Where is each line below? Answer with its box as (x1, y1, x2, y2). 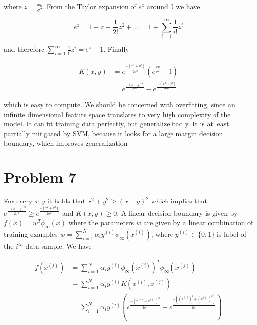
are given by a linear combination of (143, 217, 253, 228)
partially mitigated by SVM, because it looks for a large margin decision (4, 128, 223, 138)
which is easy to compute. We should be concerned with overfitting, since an (4, 99, 235, 109)
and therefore (4, 44, 44, 54)
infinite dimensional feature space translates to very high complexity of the (4, 109, 231, 119)
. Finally (103, 44, 129, 54)
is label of (216, 228, 247, 239)
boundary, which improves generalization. (4, 138, 129, 148)
